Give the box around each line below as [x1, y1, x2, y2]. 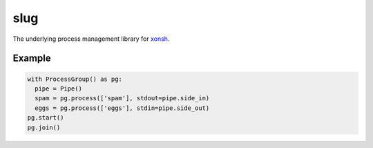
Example [12, 53, 51, 64]
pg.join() [27, 123, 61, 131]
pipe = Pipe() [35, 84, 83, 93]
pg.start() [27, 114, 64, 122]
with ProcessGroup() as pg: [27, 75, 122, 83]
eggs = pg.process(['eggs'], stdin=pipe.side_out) [35, 104, 210, 112]
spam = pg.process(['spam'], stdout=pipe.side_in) [35, 94, 210, 102]
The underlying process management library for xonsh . [12, 35, 170, 43]
